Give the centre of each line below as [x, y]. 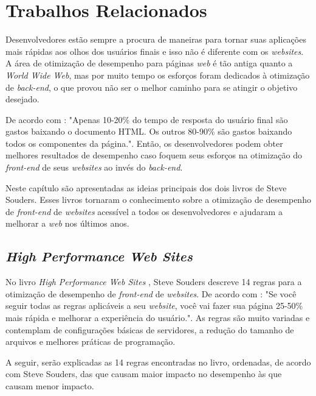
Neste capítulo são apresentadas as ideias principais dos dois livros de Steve [146, 187]
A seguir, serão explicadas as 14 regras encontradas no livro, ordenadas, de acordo [158, 362]
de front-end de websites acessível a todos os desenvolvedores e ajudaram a [144, 211]
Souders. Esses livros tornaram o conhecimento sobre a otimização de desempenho [158, 200]
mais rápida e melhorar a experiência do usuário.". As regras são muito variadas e [158, 318]
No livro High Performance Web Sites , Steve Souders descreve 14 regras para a [154, 282]
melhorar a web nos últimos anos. [67, 223]
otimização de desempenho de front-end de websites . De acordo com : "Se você [151, 293]
